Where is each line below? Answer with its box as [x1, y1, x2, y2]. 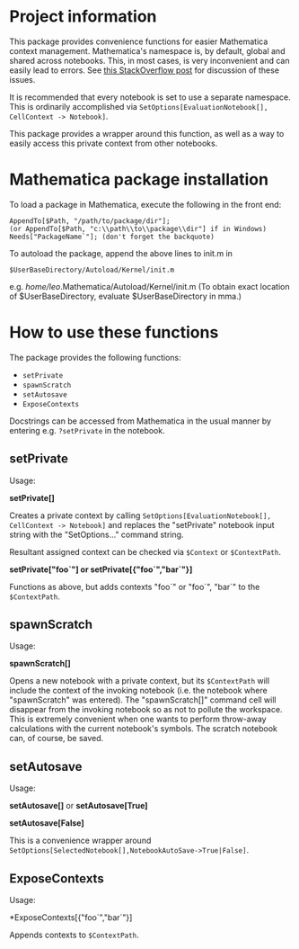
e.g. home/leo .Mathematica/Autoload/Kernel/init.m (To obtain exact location [9, 281, 290, 291]
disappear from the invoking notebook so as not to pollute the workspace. [9, 704, 283, 715]
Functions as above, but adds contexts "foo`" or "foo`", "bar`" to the [9, 581, 260, 592]
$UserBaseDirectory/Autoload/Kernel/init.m [9, 265, 175, 274]
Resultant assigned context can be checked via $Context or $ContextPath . [9, 546, 281, 557]
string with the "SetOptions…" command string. [9, 529, 184, 540]
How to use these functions [9, 322, 219, 343]
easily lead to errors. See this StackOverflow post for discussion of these [9, 65, 280, 76]
